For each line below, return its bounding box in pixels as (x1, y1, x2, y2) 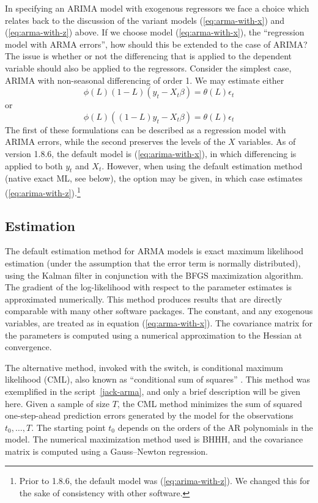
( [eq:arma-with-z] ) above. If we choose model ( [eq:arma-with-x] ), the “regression (5, 26, 305, 39)
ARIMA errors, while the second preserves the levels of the (5, 135, 226, 148)
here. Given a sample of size (5, 397, 109, 409)
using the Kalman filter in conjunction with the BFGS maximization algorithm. (5, 268, 303, 281)
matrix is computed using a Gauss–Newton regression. (5, 444, 208, 457)
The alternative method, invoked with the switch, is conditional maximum (5, 361, 283, 373)
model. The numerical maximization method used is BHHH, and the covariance (5, 433, 303, 446)
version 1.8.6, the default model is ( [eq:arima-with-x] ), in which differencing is (5, 147, 297, 160)
